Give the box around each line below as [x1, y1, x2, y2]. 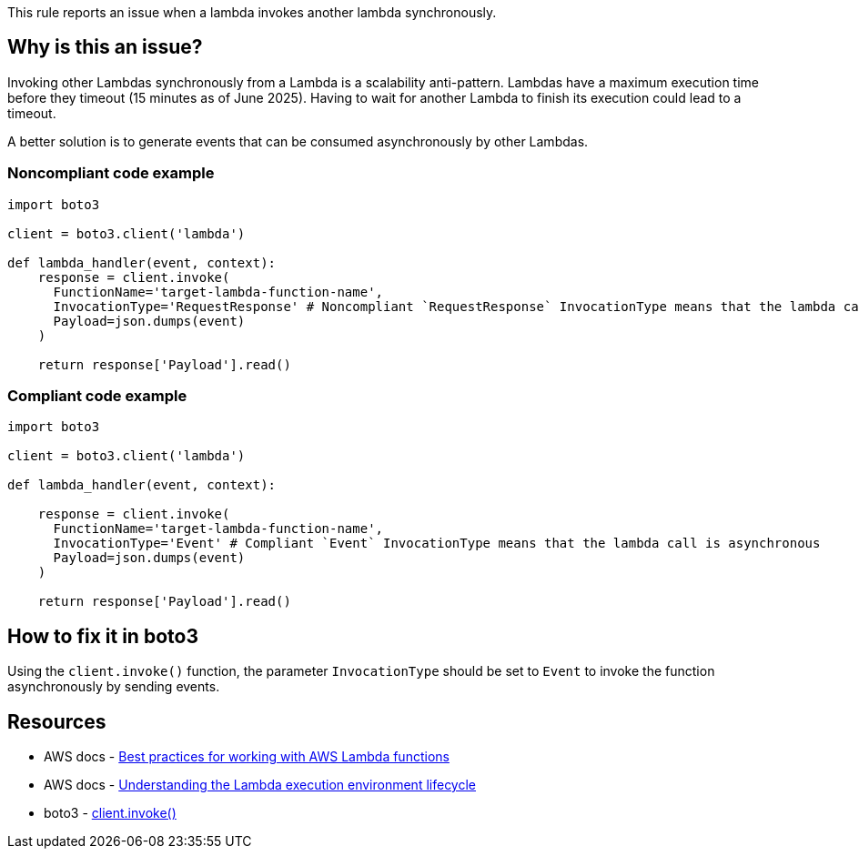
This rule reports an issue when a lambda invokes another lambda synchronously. [7, 5, 497, 20]
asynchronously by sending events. [7, 679, 220, 695]
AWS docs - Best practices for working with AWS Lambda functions [44, 749, 450, 765]
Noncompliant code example [7, 164, 215, 183]
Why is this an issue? [7, 35, 203, 59]
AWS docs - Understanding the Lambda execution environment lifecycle [44, 777, 476, 793]
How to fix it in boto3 [7, 624, 198, 648]
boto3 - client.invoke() [44, 805, 177, 821]
